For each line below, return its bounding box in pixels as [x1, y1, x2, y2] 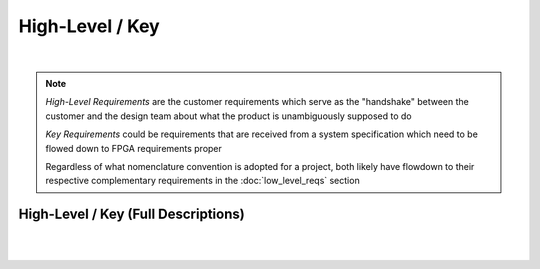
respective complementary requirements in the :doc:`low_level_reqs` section [45, 175, 360, 187]
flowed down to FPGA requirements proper [45, 142, 222, 154]
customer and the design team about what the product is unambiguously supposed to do [45, 110, 412, 122]
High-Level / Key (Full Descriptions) [18, 206, 245, 223]
